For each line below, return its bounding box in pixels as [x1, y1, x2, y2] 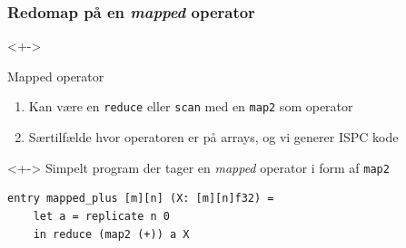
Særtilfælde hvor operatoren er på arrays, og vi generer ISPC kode [28, 128, 399, 147]
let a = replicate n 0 [33, 209, 170, 223]
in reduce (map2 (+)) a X [33, 227, 190, 241]
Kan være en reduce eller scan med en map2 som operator [28, 97, 353, 116]
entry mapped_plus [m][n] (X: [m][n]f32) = [7, 192, 274, 205]
